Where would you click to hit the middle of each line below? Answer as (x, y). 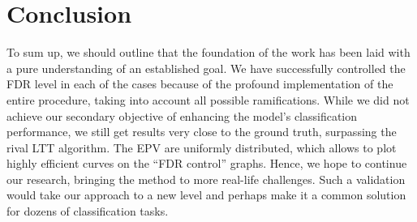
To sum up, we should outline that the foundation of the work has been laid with (208, 52)
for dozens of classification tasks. (88, 211)
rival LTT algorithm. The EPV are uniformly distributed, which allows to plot (202, 147)
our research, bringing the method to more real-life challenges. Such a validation (206, 179)
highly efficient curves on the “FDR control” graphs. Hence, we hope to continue (207, 163)
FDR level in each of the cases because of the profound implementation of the (200, 84)
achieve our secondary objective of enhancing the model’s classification (182, 115)
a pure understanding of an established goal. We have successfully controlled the (206, 68)
